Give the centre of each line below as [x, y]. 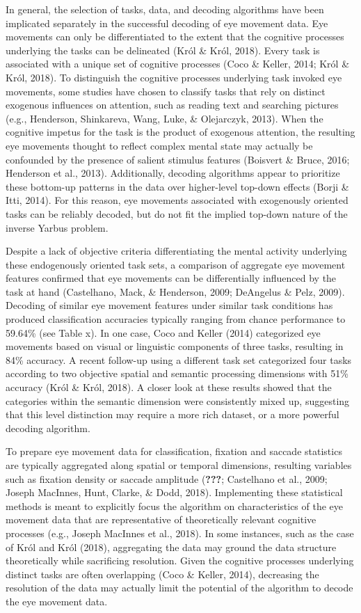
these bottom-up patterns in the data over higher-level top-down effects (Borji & [177, 186]
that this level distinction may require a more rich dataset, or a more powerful [173, 414]
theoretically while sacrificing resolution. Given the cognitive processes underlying [180, 560]
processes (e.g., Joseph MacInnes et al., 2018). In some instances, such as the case [180, 533]
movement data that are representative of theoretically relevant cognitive [161, 519]
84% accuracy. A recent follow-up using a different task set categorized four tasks [179, 359]
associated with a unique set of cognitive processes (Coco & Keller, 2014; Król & [178, 64]
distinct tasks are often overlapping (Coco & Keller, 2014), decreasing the [162, 574]
